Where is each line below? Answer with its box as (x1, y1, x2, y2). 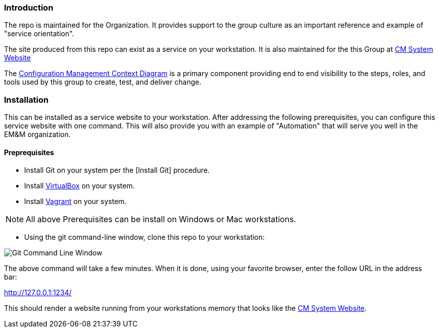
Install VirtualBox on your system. (24, 181, 135, 190)
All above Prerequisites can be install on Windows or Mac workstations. (26, 214, 296, 225)
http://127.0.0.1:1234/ (4, 288, 72, 297)
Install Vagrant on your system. (24, 197, 127, 206)
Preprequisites (4, 148, 54, 157)
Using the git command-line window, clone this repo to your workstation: (24, 233, 265, 242)
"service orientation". (4, 29, 74, 38)
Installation (4, 94, 49, 105)
